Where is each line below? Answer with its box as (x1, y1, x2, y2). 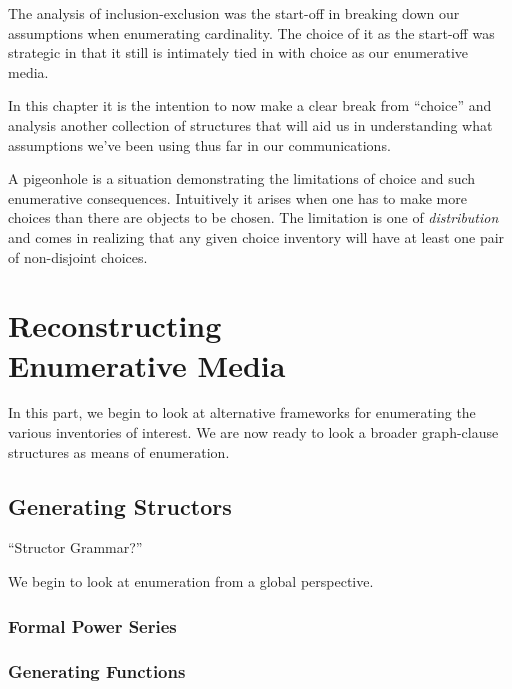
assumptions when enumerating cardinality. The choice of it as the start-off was (8, 22, 495, 43)
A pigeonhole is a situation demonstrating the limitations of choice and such (8, 168, 476, 189)
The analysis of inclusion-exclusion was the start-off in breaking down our (8, 3, 460, 23)
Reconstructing (8, 305, 222, 346)
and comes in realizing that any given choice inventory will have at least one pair (8, 226, 505, 247)
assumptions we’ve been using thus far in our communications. (8, 134, 391, 155)
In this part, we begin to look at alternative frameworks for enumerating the (8, 402, 476, 423)
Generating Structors (8, 490, 232, 521)
